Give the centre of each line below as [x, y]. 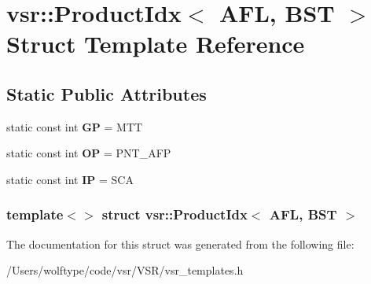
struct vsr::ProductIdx [174, 214]
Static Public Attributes [107, 93]
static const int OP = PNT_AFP [89, 153]
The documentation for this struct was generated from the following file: [180, 243]
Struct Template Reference [156, 44]
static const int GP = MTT [75, 126]
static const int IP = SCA [70, 179]
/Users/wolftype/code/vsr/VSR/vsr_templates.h [125, 270]
